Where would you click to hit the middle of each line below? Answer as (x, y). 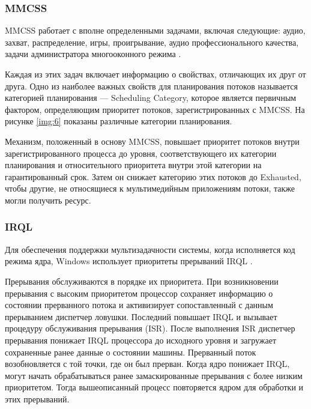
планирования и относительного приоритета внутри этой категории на (133, 165)
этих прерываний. (37, 398)
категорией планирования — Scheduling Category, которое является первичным (151, 98)
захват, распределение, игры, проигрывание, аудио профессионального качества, (152, 42)
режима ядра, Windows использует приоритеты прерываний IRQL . (129, 261)
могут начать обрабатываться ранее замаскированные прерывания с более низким (154, 375)
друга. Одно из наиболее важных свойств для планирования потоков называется (151, 86)
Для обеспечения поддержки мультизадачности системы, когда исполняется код (150, 249)
